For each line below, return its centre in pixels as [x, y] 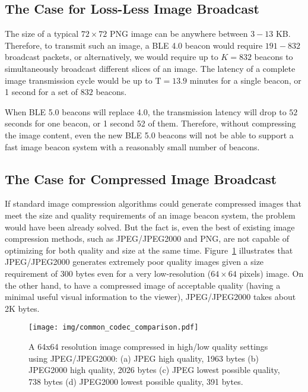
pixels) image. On [272, 273]
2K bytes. [22, 308]
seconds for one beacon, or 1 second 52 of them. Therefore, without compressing [150, 123]
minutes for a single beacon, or [245, 80]
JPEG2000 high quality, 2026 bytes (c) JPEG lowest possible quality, [154, 370]
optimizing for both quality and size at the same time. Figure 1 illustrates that [149, 250]
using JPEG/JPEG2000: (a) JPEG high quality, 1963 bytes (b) [144, 358]
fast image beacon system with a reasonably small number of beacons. [132, 146]
